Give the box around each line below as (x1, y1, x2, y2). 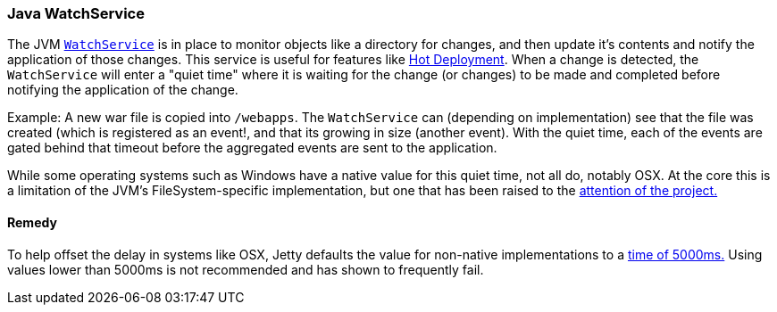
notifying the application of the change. (7, 82, 238, 98)
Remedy (7, 214, 57, 230)
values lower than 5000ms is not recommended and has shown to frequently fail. (7, 261, 484, 277)
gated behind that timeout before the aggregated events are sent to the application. (7, 140, 497, 156)
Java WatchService (7, 4, 145, 22)
